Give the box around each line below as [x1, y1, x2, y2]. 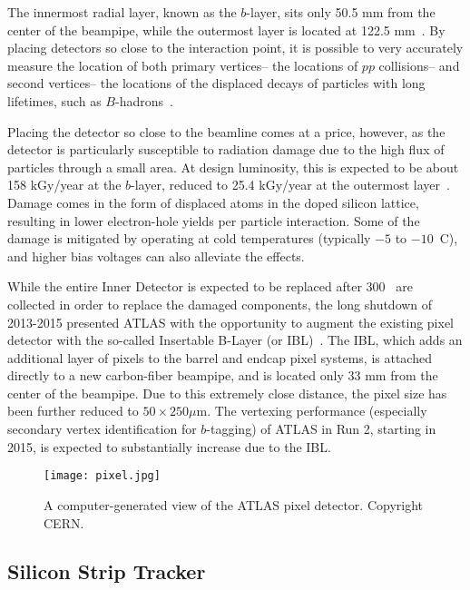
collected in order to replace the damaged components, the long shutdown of [7, 294, 433, 313]
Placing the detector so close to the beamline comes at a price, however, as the [7, 122, 446, 141]
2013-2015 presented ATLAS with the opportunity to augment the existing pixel [7, 312, 454, 331]
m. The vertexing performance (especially [196, 401, 427, 420]
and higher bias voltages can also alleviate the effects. [7, 246, 305, 265]
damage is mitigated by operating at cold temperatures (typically [7, 229, 371, 248]
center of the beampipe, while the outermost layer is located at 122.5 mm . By [7, 20, 446, 39]
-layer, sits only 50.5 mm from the [246, 3, 436, 21]
